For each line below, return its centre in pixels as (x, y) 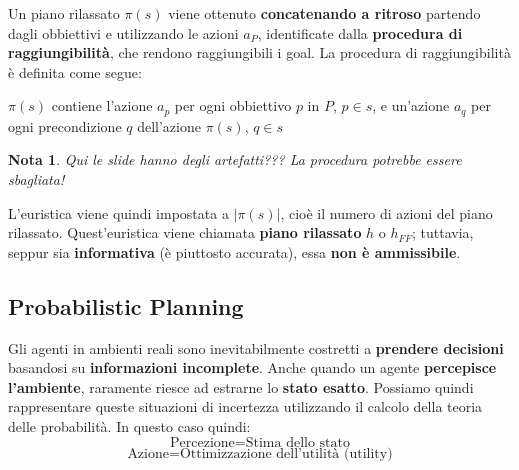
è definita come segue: (75, 71)
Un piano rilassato (64, 13)
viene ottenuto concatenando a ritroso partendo (324, 13)
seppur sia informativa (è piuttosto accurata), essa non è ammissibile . (234, 251)
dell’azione (169, 125)
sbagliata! (36, 179)
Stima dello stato (297, 442)
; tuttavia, (443, 232)
